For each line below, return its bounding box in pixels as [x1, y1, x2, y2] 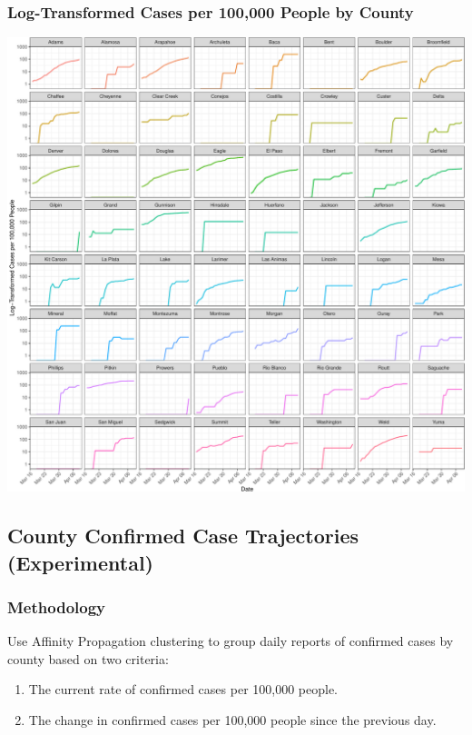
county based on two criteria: [7, 649, 169, 668]
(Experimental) [7, 548, 153, 576]
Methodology [7, 595, 106, 618]
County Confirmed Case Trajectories [7, 521, 359, 550]
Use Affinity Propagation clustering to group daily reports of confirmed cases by [7, 631, 454, 651]
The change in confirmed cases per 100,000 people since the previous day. [28, 710, 437, 730]
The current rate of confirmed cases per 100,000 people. [28, 680, 339, 699]
